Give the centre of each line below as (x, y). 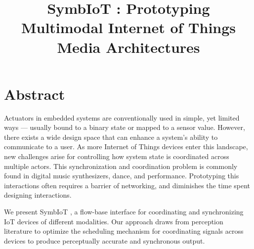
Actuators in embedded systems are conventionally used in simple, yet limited (122, 117)
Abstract (35, 94)
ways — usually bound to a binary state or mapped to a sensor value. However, (125, 127)
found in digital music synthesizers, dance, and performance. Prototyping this (122, 176)
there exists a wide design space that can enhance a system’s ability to (111, 137)
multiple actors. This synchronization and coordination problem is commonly (121, 166)
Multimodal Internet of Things (128, 27)
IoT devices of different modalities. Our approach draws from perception (114, 221)
